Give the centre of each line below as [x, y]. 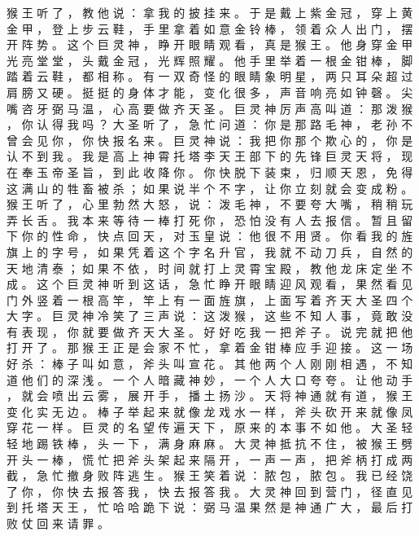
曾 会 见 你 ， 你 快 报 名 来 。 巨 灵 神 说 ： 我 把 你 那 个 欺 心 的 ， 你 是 [210, 140]
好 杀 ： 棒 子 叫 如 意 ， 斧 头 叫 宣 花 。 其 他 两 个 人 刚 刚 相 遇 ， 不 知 [210, 364]
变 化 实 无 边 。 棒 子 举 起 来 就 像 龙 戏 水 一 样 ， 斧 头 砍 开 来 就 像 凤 [210, 411]
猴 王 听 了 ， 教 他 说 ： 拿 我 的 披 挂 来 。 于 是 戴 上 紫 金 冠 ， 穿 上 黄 [210, 12]
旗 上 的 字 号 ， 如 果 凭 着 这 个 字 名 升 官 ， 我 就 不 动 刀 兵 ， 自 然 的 [210, 251]
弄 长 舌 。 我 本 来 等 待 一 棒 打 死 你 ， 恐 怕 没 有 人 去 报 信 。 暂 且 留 [210, 220]
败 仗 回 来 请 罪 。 [58, 523]
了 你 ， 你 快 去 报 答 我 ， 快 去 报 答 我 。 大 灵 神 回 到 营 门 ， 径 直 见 [210, 491]
